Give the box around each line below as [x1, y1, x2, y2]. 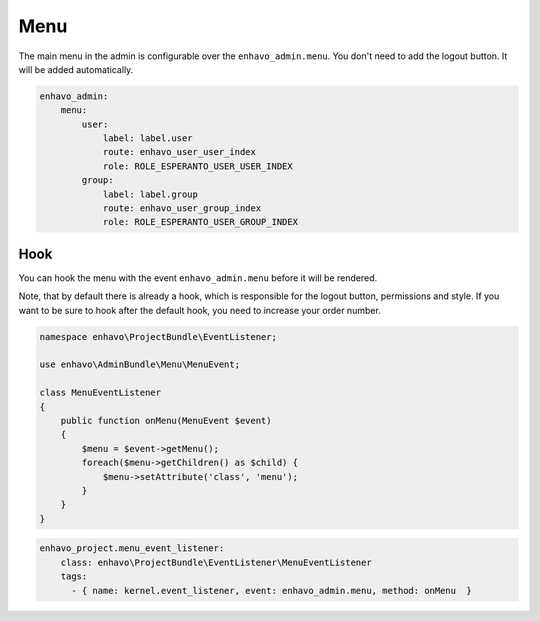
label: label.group [102, 188, 199, 200]
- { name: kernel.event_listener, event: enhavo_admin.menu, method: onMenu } [71, 585, 472, 596]
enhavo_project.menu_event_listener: [39, 543, 225, 554]
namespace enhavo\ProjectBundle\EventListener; [39, 331, 277, 342]
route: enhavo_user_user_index [102, 146, 257, 158]
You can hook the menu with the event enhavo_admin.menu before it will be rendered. [18, 271, 378, 284]
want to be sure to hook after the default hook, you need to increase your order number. [18, 304, 382, 316]
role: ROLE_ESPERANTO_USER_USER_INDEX [102, 160, 294, 172]
